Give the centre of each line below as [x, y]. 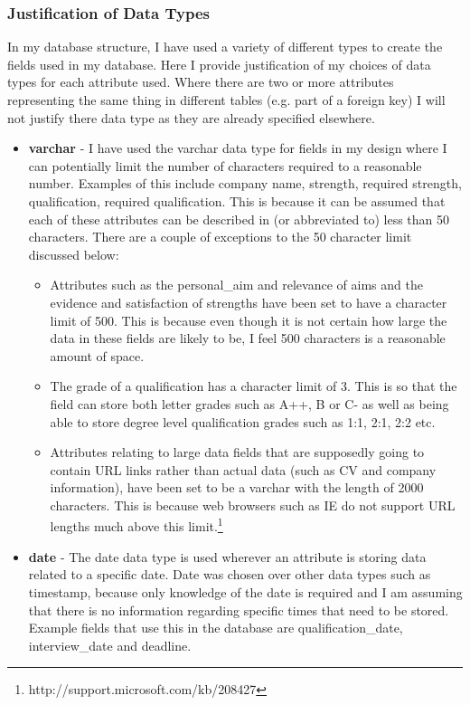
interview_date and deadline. [110, 645]
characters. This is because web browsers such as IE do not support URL [253, 505]
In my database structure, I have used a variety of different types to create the [225, 47]
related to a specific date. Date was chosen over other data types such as [230, 574]
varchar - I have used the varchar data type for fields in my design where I [238, 148]
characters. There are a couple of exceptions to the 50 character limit [220, 237]
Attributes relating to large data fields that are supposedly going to [237, 452]
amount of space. [97, 355]
